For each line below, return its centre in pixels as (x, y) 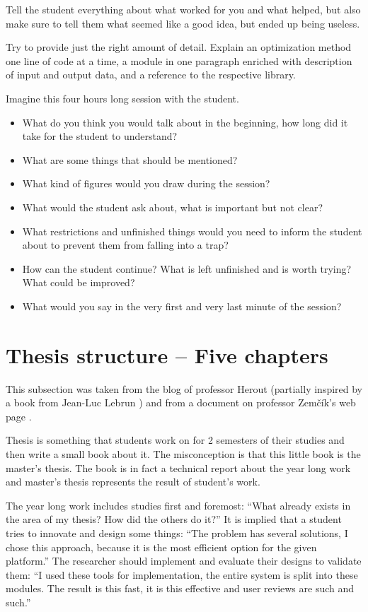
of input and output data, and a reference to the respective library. (151, 75)
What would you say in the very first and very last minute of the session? (182, 306)
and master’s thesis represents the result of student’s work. (133, 482)
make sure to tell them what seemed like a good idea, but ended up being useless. (183, 23)
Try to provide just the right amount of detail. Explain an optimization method (179, 47)
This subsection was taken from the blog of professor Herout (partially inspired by (184, 388)
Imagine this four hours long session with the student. (122, 98)
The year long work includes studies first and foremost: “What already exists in (178, 505)
